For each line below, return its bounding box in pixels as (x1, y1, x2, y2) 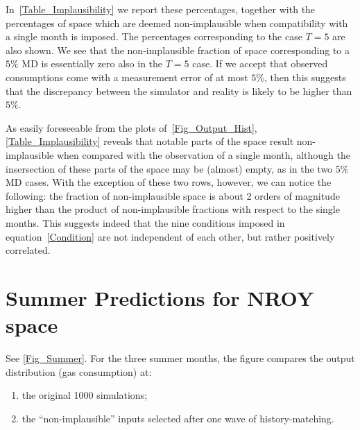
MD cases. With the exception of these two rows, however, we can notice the (6, 175, 332, 189)
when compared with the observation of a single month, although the (56, 147, 350, 162)
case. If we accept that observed (192, 56, 328, 71)
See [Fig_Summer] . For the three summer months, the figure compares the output (6, 351, 355, 365)
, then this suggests (264, 69, 346, 84)
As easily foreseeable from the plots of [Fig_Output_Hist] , (6, 120, 257, 135)
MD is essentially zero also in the (22, 56, 163, 71)
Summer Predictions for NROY (6, 283, 314, 311)
